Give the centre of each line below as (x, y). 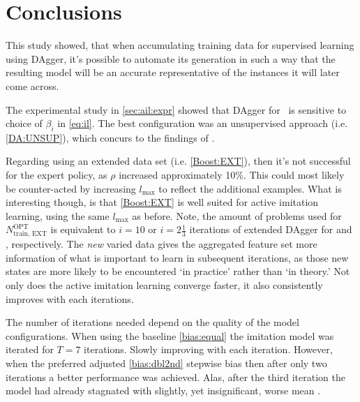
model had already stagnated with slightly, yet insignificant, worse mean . (163, 390)
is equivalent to (83, 229)
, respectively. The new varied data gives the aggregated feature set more (162, 244)
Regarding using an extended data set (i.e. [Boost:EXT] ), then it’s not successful (178, 161)
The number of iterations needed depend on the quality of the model (152, 322)
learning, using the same (58, 215)
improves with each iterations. (70, 298)
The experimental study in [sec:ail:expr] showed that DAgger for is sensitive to (176, 109)
